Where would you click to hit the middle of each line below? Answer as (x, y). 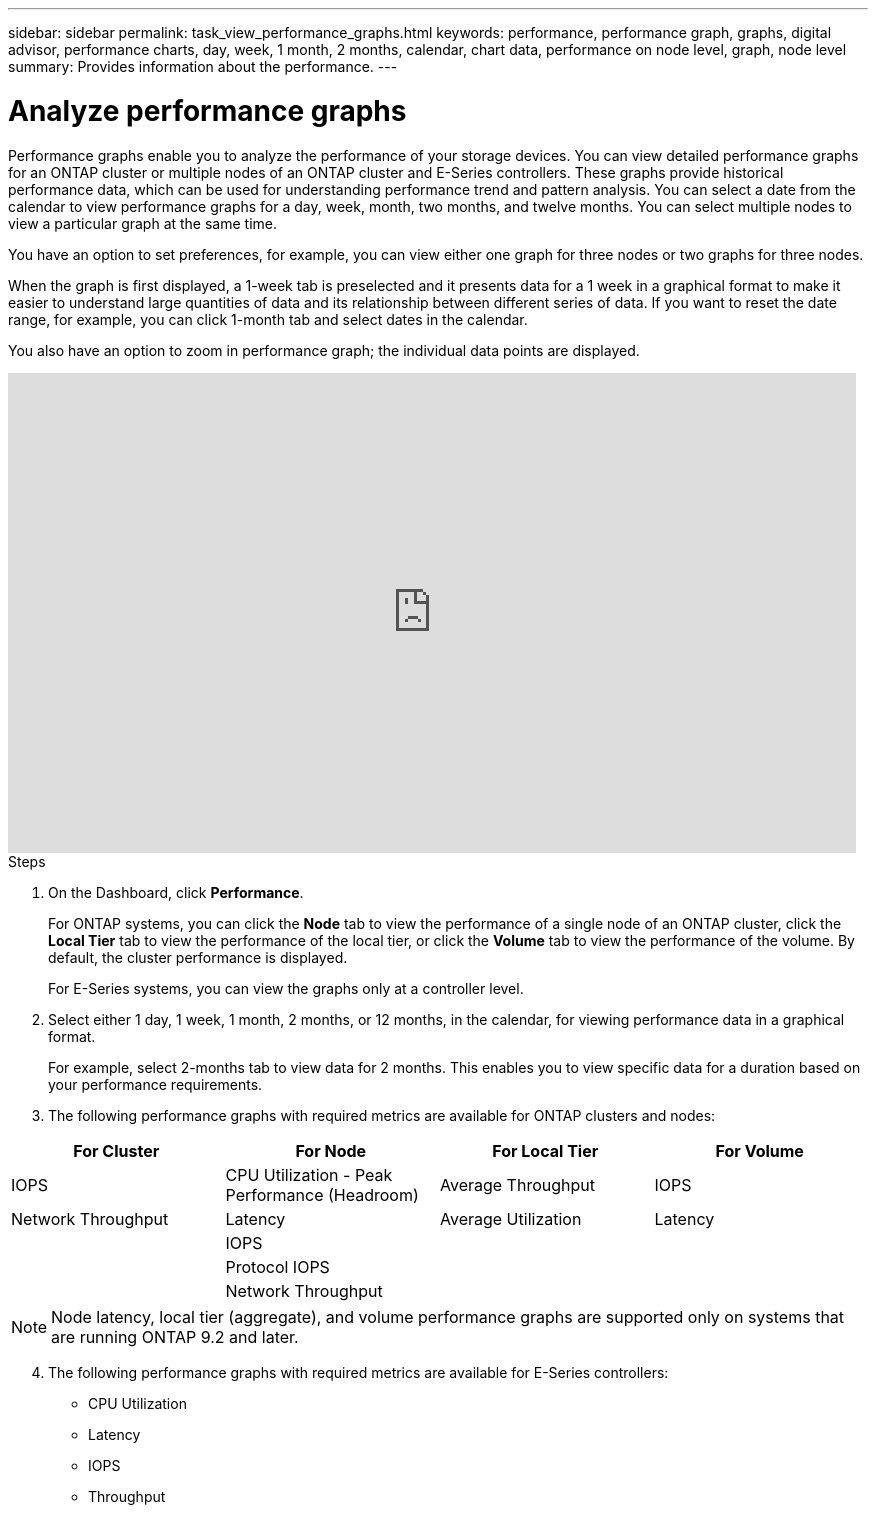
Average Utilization (511, 1218)
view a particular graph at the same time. (143, 223)
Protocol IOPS (277, 1266)
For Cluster (116, 1150)
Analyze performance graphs (207, 110)
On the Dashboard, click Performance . (176, 892)
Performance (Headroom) (322, 1194)
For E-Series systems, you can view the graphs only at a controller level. (286, 988)
